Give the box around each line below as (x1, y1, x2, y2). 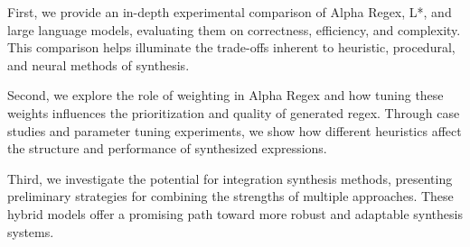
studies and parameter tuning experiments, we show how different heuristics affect (7, 121, 462, 140)
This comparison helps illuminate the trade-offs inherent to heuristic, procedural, (7, 38, 456, 57)
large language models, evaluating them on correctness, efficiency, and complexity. (7, 20, 461, 39)
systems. (7, 222, 54, 241)
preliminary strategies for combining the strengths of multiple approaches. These (7, 187, 454, 206)
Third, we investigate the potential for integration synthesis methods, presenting (7, 169, 453, 188)
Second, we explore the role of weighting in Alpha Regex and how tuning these (7, 86, 444, 105)
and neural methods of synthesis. (7, 55, 190, 74)
